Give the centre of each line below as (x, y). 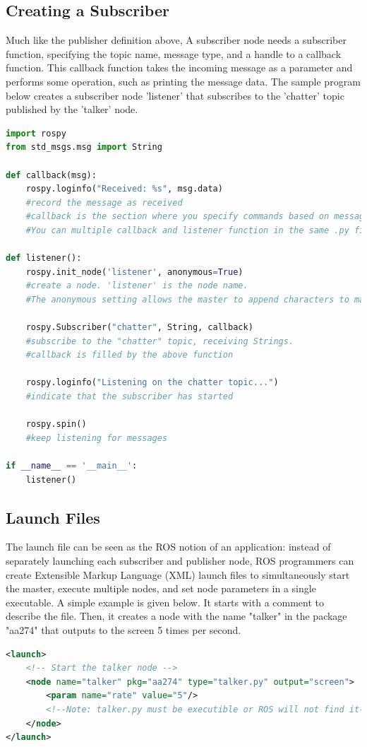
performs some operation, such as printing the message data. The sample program (183, 81)
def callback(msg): (51, 175)
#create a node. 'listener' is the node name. (137, 286)
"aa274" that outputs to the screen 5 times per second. (124, 629)
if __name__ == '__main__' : (72, 466)
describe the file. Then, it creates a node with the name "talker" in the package (176, 616)
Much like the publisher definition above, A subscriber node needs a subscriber (176, 40)
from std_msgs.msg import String (84, 147)
